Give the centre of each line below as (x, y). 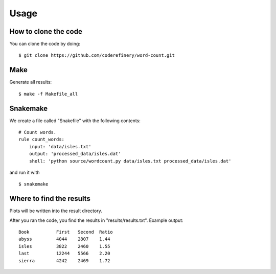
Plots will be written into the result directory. (56, 211)
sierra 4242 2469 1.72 (64, 260)
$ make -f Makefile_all (48, 94)
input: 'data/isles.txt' (60, 146)
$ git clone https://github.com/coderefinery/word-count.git (97, 55)
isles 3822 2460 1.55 (64, 246)
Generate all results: (31, 82)
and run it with (25, 172)
